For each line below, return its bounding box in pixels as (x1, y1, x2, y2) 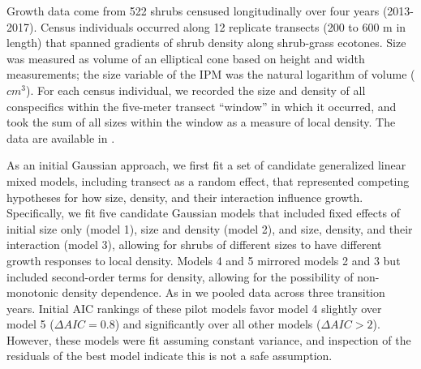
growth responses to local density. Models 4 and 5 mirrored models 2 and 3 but (6, 251, 401, 268)
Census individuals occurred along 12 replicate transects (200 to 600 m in (40, 18, 406, 35)
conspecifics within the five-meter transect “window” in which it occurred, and (6, 97, 397, 114)
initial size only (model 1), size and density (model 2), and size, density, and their (6, 220, 413, 237)
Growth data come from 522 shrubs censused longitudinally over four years (6, 2, 380, 19)
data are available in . (6, 129, 115, 146)
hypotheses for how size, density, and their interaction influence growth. (6, 188, 363, 205)
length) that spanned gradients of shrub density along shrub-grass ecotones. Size (6, 34, 406, 51)
